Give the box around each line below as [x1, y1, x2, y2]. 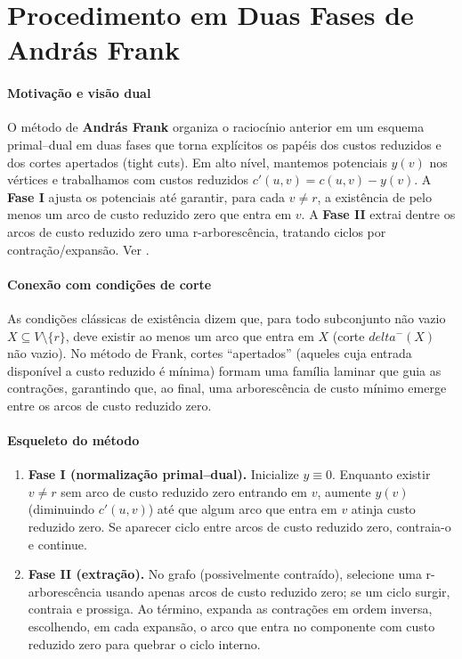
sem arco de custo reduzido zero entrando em [61, 482, 308, 500]
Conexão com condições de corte [7, 274, 212, 293]
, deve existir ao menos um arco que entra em [65, 326, 314, 345]
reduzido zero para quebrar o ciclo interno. [28, 634, 261, 653]
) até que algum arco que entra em [148, 500, 337, 518]
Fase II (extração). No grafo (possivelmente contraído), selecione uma [28, 565, 422, 583]
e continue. [28, 534, 87, 553]
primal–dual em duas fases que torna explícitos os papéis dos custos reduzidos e [7, 134, 442, 153]
